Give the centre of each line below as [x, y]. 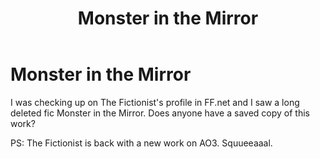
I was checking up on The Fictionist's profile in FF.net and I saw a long [155, 102]
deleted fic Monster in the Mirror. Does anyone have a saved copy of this [160, 113]
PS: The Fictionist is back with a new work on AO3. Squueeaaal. [141, 143]
